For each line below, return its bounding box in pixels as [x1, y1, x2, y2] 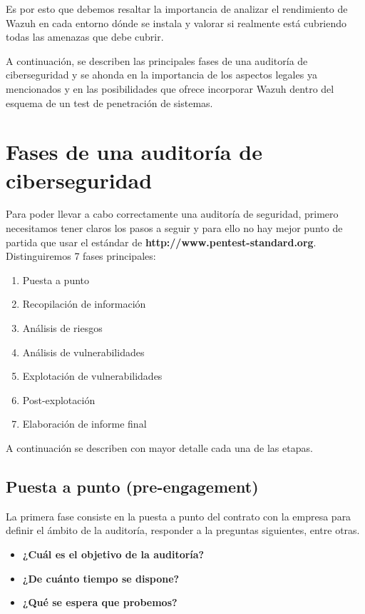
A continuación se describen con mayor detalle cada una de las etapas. [6, 441, 313, 455]
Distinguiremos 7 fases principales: [6, 248, 156, 263]
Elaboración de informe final [22, 416, 147, 431]
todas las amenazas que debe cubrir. [6, 29, 164, 44]
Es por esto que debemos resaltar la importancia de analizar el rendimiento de [6, 1, 348, 16]
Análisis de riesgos [22, 321, 103, 336]
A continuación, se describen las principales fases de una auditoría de [6, 53, 308, 68]
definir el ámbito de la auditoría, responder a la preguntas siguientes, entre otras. [6, 523, 360, 538]
